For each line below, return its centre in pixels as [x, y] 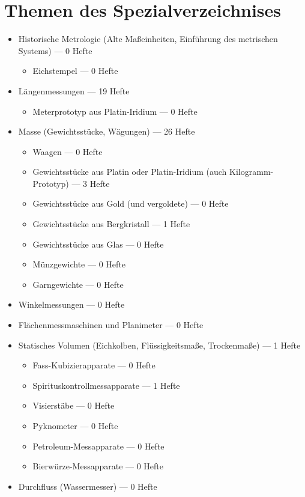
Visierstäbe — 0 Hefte [74, 405]
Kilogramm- [252, 172]
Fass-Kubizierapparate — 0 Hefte [94, 365]
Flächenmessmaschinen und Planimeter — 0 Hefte [111, 325]
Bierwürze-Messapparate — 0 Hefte [98, 466]
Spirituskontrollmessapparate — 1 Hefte [106, 385]
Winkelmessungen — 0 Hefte [71, 304]
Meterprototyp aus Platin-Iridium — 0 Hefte [115, 111]
